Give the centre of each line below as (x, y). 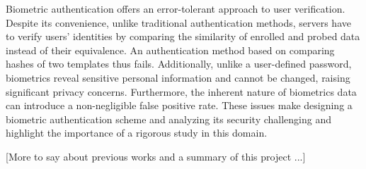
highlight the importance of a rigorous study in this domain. (137, 133)
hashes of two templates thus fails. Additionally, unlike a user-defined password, (179, 64)
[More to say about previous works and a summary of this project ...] (156, 156)
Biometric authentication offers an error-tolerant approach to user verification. (176, 8)
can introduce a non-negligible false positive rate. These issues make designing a (179, 105)
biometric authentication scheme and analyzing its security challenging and (168, 119)
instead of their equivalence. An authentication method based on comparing (170, 50)
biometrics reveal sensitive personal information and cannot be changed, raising (178, 77)
